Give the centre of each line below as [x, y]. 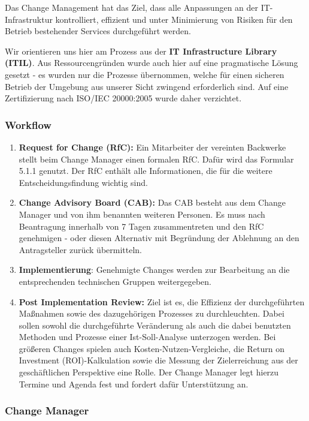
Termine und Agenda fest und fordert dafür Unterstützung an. [134, 384]
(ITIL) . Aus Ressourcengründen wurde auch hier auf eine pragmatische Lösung [152, 63]
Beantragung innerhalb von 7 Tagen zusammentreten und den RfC [141, 226]
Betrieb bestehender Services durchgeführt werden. [98, 31]
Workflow [28, 124]
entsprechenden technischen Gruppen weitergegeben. [115, 281]
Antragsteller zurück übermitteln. [80, 249]
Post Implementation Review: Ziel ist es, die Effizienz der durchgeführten [162, 301]
